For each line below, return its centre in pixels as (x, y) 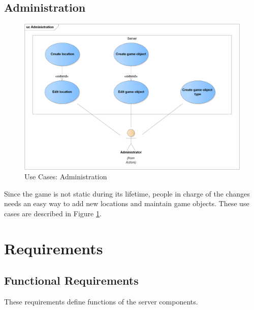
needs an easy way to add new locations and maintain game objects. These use (127, 203)
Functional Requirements (71, 280)
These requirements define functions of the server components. (101, 302)
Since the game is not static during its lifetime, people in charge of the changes (127, 193)
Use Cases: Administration (66, 177)
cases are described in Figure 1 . (53, 213)
